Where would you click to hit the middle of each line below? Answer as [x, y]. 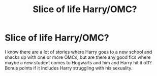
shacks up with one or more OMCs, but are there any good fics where [78, 57]
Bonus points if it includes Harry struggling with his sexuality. [69, 68]
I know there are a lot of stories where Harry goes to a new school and [78, 52]
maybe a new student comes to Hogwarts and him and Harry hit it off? [78, 62]
